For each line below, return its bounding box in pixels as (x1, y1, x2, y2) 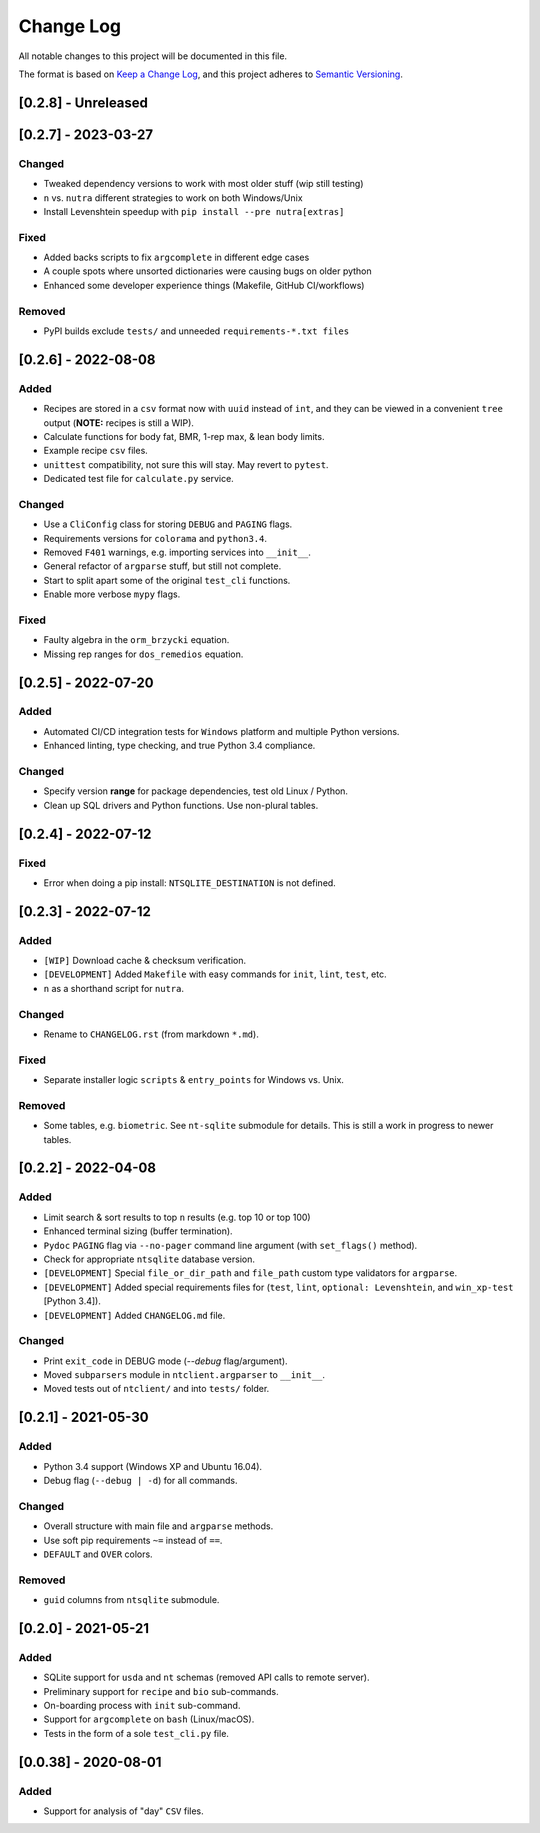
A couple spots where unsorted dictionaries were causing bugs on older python (43, 265, 372, 277)
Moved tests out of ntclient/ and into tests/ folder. (43, 1383, 270, 1395)
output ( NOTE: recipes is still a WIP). (43, 416, 195, 429)
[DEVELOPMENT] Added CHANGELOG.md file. (43, 1309, 226, 1321)
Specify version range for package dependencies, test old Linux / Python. (43, 785, 349, 797)
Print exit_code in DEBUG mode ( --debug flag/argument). (43, 1355, 289, 1367)
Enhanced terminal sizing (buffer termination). (43, 1225, 234, 1237)
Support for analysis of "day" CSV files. (43, 1805, 204, 1817)
